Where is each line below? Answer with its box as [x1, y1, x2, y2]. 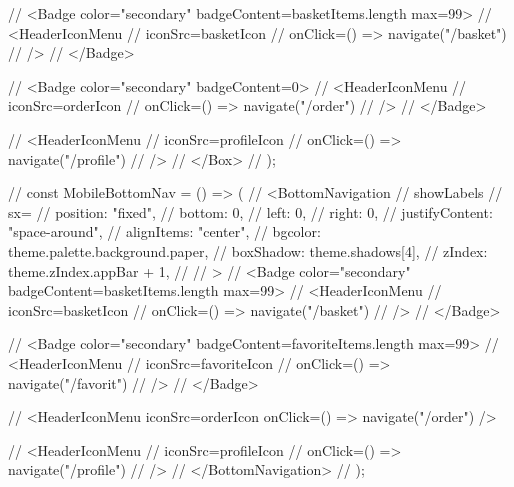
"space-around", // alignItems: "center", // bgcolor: [8, 221, 321, 242]
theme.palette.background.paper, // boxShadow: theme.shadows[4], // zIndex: [8, 240, 488, 261]
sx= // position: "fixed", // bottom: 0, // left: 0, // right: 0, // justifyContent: [8, 201, 493, 222]
